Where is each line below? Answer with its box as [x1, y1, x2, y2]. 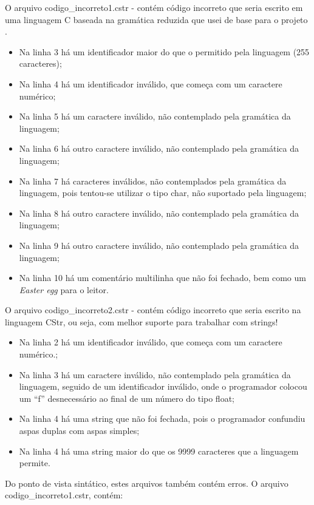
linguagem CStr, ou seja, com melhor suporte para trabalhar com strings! [5, 315, 278, 328]
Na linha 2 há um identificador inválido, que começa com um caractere [19, 336, 282, 348]
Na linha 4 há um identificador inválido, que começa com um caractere [19, 77, 282, 90]
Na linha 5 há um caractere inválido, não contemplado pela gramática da [19, 110, 291, 123]
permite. [19, 456, 50, 469]
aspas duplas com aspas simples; [19, 424, 140, 437]
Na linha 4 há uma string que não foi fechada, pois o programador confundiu [19, 412, 305, 425]
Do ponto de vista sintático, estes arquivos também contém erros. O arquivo [5, 476, 288, 489]
